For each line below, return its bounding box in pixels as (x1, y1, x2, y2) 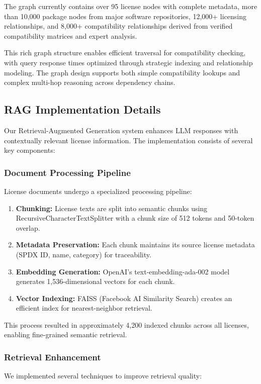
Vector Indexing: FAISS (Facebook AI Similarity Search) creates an (16, 293, 232, 303)
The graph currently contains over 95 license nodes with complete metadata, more (4, 1, 257, 11)
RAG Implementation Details (4, 102, 161, 117)
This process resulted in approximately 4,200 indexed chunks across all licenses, (4, 319, 249, 330)
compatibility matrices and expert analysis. (4, 30, 137, 41)
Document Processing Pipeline (4, 166, 131, 178)
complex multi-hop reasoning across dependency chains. (4, 77, 176, 87)
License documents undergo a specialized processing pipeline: (4, 185, 192, 196)
